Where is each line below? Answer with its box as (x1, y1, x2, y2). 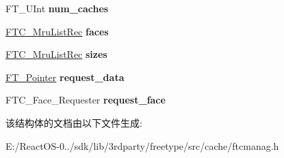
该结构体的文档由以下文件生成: (5, 115, 142, 129)
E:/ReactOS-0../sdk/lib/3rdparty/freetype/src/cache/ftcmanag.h (5, 138, 279, 153)
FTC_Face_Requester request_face (5, 93, 166, 107)
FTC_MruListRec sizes (5, 47, 107, 61)
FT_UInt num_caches (5, 1, 109, 15)
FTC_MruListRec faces (5, 24, 109, 38)
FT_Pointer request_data (5, 69, 125, 84)
